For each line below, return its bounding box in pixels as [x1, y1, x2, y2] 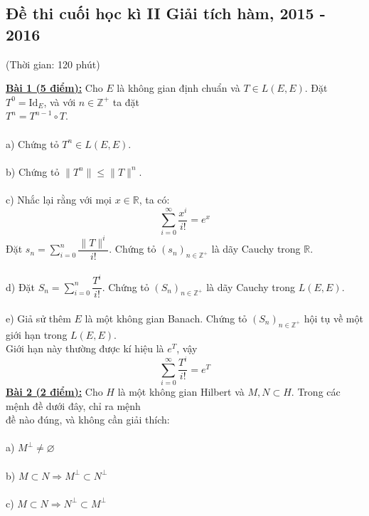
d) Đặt [6, 279, 36, 294]
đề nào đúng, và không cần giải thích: [6, 412, 170, 427]
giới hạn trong [6, 327, 68, 342]
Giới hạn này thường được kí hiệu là [6, 341, 164, 356]
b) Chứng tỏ [6, 164, 60, 179]
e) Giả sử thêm [6, 310, 71, 325]
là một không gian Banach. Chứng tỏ [85, 310, 247, 325]
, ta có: [139, 191, 170, 206]
